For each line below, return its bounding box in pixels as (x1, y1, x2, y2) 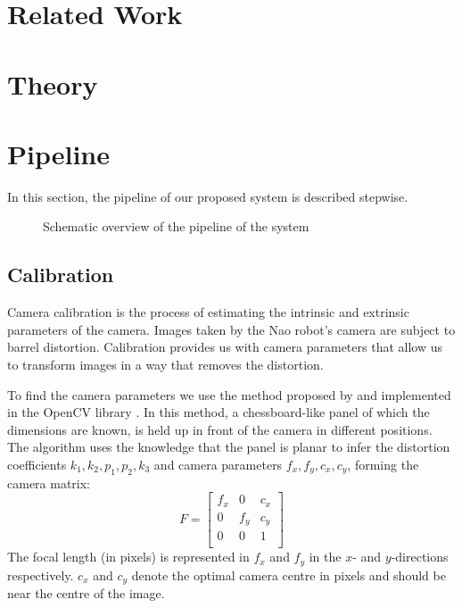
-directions (391, 547, 449, 566)
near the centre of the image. (7, 584, 165, 603)
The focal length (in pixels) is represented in (7, 547, 250, 566)
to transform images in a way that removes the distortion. (7, 355, 324, 374)
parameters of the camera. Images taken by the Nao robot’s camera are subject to (7, 320, 456, 338)
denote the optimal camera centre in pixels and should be (131, 565, 446, 584)
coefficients (7, 455, 67, 474)
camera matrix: (7, 473, 91, 492)
